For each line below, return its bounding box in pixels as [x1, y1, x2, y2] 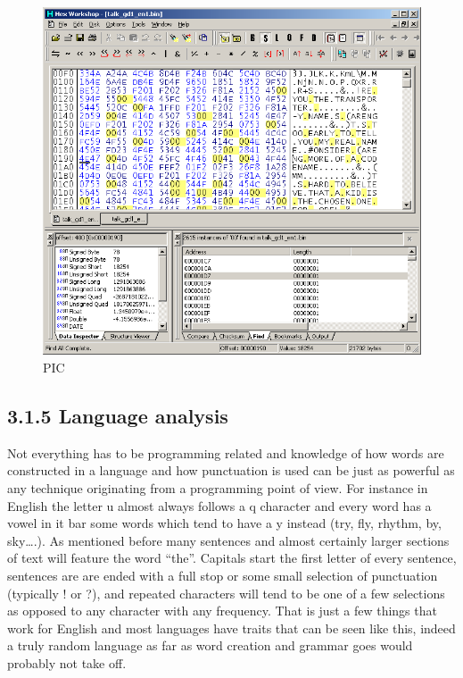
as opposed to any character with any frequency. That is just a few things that [7, 601, 437, 620]
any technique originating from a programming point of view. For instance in [7, 478, 428, 497]
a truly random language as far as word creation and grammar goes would [7, 636, 413, 655]
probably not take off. [7, 653, 127, 672]
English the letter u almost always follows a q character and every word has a [7, 496, 432, 515]
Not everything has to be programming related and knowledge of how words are [7, 443, 444, 462]
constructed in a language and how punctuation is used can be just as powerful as [7, 461, 455, 480]
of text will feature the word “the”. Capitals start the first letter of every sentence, [7, 548, 457, 567]
